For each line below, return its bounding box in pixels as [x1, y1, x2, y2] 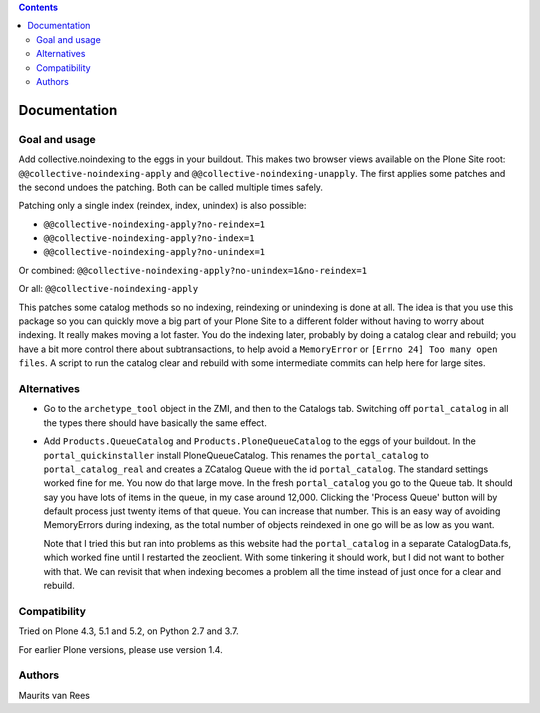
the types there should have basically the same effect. [43, 416, 267, 429]
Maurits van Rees [18, 689, 90, 701]
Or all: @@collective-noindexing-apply [18, 283, 199, 295]
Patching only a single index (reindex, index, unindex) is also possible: [18, 200, 307, 212]
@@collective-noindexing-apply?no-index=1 [43, 233, 255, 244]
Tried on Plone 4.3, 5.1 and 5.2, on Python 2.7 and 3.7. [18, 625, 239, 637]
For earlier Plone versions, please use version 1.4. [18, 643, 224, 655]
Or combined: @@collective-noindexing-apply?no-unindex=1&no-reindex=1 [18, 264, 368, 276]
